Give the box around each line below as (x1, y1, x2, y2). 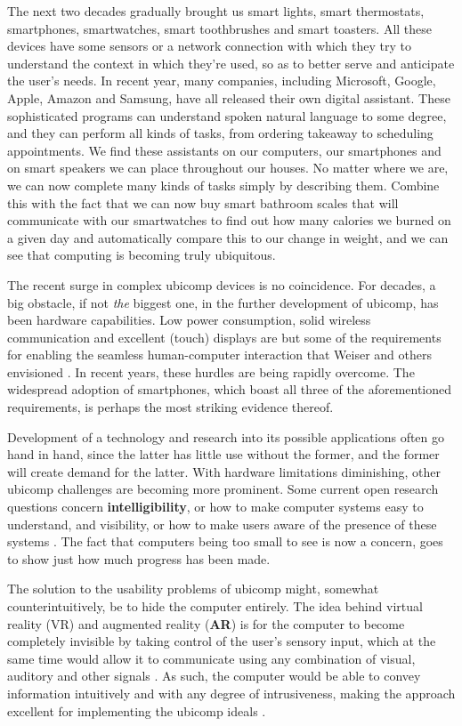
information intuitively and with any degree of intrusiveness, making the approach (7, 683, 456, 702)
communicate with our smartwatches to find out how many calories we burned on (7, 211, 451, 230)
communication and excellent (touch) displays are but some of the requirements (7, 327, 442, 346)
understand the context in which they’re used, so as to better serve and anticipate (7, 53, 455, 72)
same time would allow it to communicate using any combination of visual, (7, 649, 416, 667)
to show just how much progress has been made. (7, 549, 271, 568)
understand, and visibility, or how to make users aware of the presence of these (7, 514, 437, 533)
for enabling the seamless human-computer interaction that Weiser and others (7, 345, 432, 364)
